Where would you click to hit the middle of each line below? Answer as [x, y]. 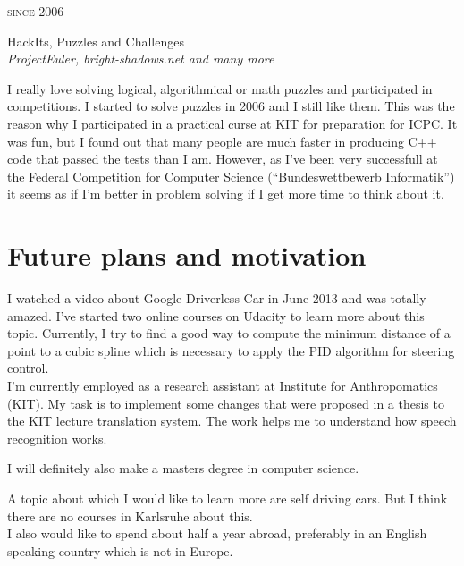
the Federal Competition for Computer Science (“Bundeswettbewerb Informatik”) [231, 176]
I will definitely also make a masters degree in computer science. [183, 468]
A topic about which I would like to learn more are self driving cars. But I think [228, 498]
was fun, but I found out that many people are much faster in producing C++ [222, 141]
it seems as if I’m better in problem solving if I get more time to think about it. [226, 194]
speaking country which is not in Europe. [120, 550]
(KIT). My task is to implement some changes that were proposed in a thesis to [226, 403]
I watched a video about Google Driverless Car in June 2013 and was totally [217, 298]
